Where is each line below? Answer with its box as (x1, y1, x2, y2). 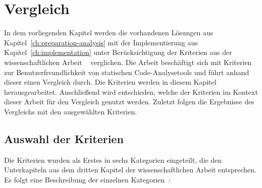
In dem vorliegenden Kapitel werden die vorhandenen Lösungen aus (4, 27, 214, 38)
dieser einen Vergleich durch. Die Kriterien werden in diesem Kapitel (4, 77, 217, 87)
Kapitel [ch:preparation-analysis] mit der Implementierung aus (4, 37, 198, 47)
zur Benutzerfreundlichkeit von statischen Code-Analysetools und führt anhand (4, 67, 249, 77)
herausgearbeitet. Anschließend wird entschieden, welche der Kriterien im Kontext (4, 86, 258, 97)
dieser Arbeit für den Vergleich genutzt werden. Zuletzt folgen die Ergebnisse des (4, 96, 254, 107)
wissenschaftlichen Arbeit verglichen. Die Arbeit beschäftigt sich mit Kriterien (4, 56, 252, 67)
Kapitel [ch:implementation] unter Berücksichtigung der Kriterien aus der (4, 47, 232, 57)
